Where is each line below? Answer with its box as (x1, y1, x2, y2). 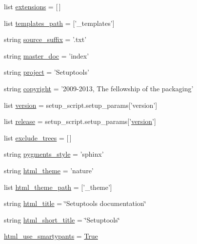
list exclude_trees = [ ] (4, 132, 72, 142)
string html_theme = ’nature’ (4, 165, 94, 175)
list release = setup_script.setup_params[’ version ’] (4, 116, 156, 126)
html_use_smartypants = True (4, 231, 98, 241)
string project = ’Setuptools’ (4, 67, 89, 77)
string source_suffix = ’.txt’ (4, 34, 87, 44)
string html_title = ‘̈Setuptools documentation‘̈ (4, 198, 146, 208)
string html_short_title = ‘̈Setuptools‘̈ (4, 214, 120, 224)
